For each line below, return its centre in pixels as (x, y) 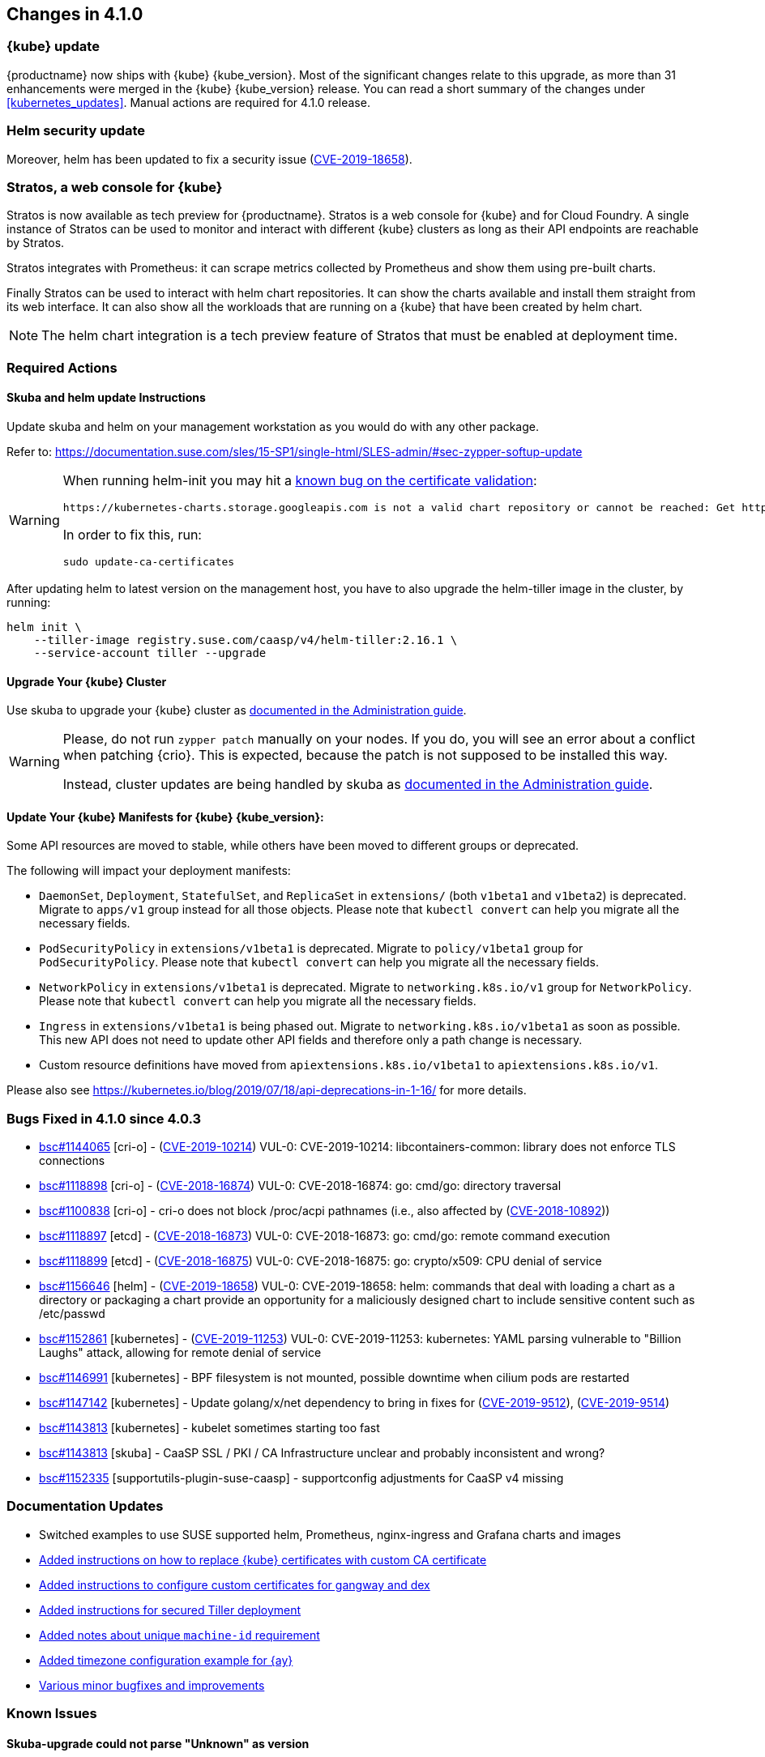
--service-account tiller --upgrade (150, 652)
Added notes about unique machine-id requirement (179, 1635)
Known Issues (52, 1714)
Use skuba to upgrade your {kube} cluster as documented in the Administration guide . (237, 710)
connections (72, 1161)
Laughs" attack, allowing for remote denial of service (180, 1353)
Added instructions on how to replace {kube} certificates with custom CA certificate (263, 1559)
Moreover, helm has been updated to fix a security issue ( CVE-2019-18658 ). (209, 159)
